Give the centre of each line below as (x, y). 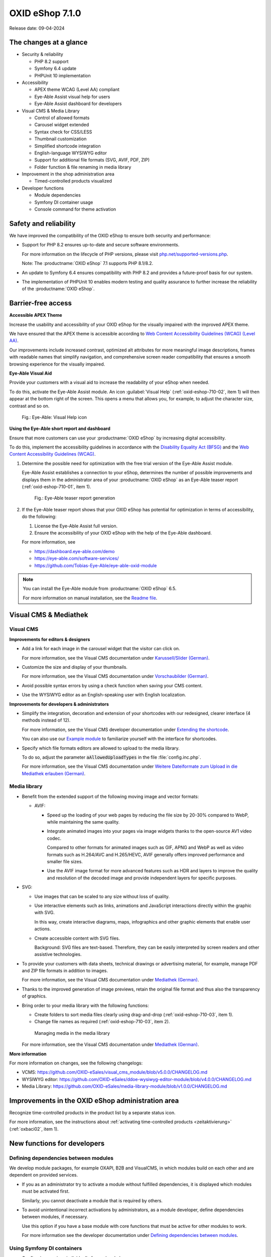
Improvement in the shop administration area (68, 174)
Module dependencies (58, 195)
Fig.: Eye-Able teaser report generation (75, 498)
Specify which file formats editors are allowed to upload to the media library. (101, 748)
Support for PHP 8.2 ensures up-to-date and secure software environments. (101, 245)
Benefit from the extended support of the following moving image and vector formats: (110, 796)
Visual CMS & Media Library (51, 111)
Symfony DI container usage (64, 202)
